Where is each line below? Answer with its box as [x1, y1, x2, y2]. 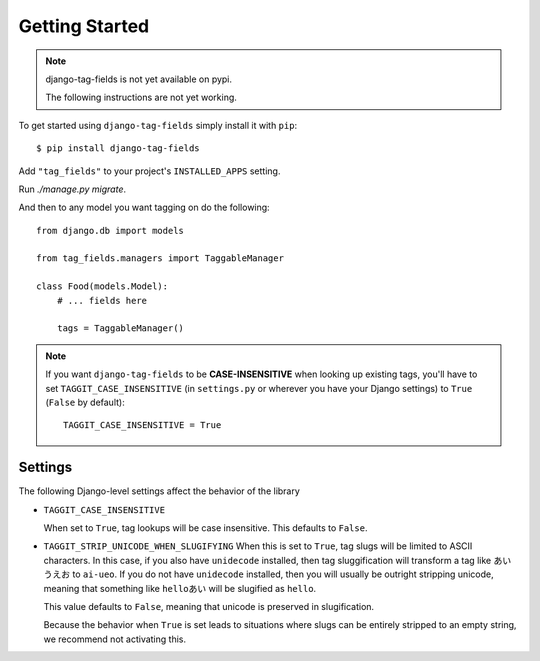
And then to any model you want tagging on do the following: [18, 201, 270, 214]
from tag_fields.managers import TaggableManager [36, 253, 285, 264]
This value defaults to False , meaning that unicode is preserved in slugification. [43, 601, 375, 612]
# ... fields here [56, 295, 148, 306]
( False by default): [45, 396, 125, 408]
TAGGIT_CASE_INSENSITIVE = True [63, 420, 222, 431]
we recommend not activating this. [43, 633, 187, 645]
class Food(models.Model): [36, 281, 169, 292]
